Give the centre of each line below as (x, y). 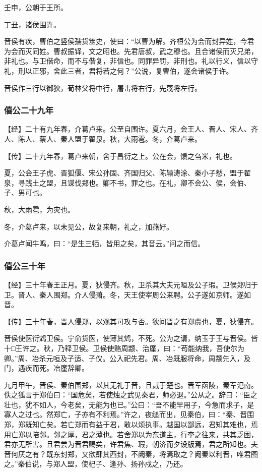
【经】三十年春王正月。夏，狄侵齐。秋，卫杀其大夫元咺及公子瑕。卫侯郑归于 (131, 284)
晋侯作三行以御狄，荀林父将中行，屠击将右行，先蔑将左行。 (103, 87)
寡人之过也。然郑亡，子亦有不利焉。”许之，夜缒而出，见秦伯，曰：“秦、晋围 (129, 414)
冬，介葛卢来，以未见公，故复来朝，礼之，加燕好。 (89, 226)
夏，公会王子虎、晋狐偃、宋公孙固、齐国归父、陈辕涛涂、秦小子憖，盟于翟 (127, 173)
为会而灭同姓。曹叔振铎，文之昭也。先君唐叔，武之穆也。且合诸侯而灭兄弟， (131, 51)
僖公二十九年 (29, 110)
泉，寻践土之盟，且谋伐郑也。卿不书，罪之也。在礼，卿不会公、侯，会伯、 (127, 182)
